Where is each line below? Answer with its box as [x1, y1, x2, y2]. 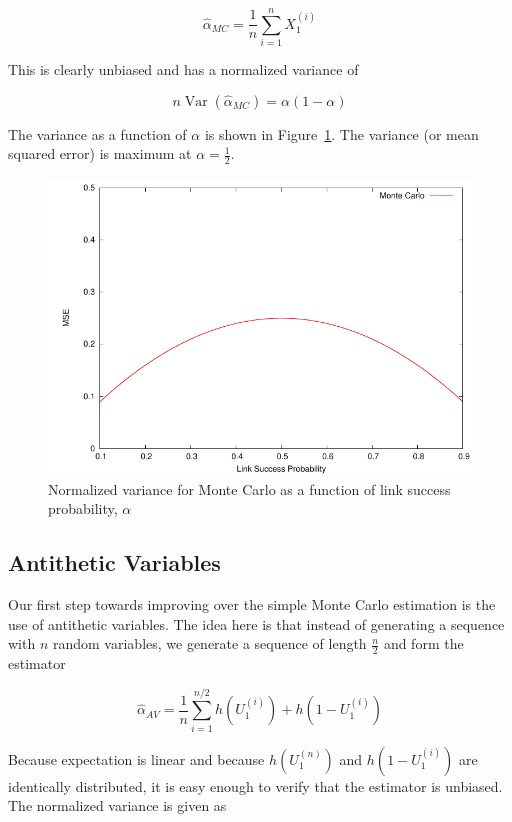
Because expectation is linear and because [8, 748, 265, 769]
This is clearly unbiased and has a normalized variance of [8, 59, 359, 80]
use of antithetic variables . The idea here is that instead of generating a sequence [8, 613, 505, 634]
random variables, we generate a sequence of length [52, 633, 367, 654]
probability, [48, 498, 118, 519]
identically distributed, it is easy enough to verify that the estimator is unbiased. [8, 775, 503, 796]
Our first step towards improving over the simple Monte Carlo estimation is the [8, 593, 496, 614]
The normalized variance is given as [8, 795, 227, 816]
